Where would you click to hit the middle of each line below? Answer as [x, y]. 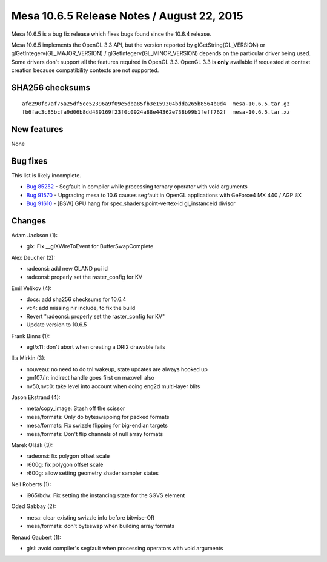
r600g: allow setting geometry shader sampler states [92, 473]
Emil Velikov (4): [31, 288]
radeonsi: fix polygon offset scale [68, 456]
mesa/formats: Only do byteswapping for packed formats [98, 417]
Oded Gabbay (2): [34, 506]
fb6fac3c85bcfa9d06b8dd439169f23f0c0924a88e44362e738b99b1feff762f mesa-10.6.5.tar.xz [156, 112]
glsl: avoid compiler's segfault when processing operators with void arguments [125, 548]
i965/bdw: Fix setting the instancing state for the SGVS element [106, 495]
